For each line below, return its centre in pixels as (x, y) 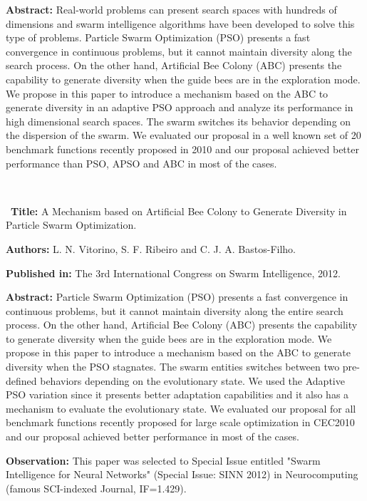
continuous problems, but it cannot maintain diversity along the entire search (175, 310)
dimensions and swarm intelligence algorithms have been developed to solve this (180, 23)
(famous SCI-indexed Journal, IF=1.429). (96, 488)
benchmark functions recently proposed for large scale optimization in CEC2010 (180, 422)
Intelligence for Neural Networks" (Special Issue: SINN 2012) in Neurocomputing (182, 474)
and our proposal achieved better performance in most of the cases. (153, 437)
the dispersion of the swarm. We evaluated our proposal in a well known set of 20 (183, 135)
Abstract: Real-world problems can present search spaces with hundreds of (171, 9)
